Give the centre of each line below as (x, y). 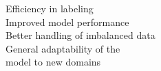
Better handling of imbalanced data (80, 35)
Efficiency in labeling (50, 8)
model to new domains (53, 62)
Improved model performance (67, 22)
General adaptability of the (63, 48)
